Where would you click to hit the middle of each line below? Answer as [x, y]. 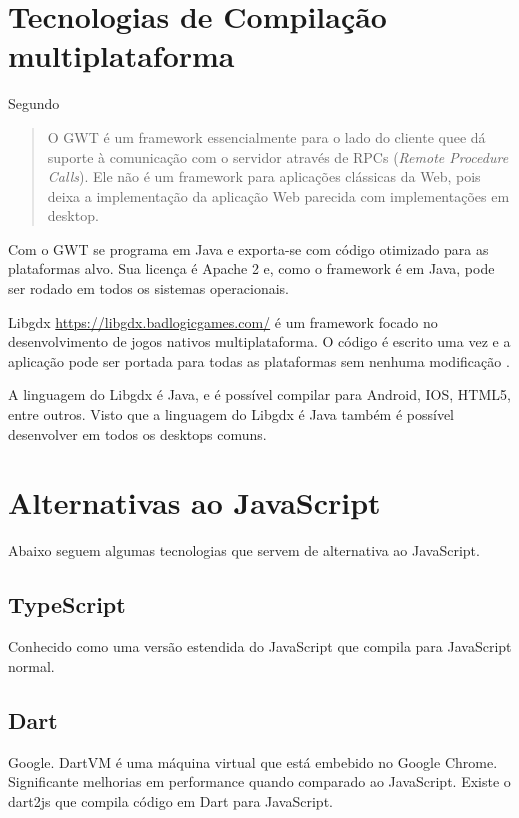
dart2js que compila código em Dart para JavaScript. [170, 800]
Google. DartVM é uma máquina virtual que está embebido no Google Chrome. [253, 761]
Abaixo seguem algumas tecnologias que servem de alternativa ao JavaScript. [244, 550]
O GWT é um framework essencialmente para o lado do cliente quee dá [266, 136]
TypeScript [67, 604]
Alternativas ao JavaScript [194, 502]
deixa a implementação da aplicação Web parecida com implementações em [278, 195]
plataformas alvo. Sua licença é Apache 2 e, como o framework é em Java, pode [251, 268]
